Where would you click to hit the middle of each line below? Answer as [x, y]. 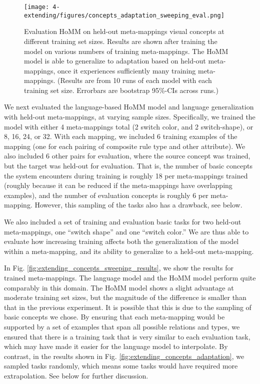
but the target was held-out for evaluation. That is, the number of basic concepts [128, 166]
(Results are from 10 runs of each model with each [134, 80]
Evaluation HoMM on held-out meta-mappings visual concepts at [124, 31]
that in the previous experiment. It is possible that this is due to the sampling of [128, 307]
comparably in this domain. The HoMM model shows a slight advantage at [119, 287]
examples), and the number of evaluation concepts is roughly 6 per [106, 195]
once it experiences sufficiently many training [126, 70]
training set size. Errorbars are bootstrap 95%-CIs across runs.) [121, 90]
